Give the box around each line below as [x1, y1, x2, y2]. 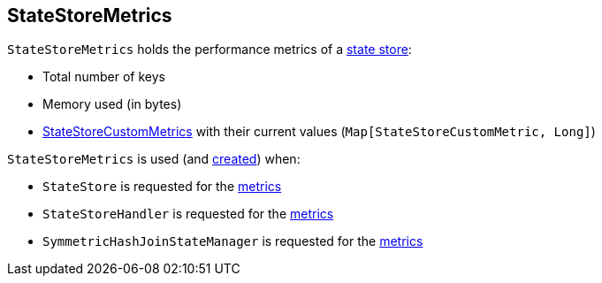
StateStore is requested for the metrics [42, 179, 282, 195]
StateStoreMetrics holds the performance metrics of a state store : [7, 42, 412, 57]
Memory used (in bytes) [42, 96, 182, 112]
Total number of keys [42, 69, 165, 85]
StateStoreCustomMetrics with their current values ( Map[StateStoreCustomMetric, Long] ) [42, 124, 596, 140]
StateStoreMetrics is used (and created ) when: [7, 151, 301, 167]
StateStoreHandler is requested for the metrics [42, 206, 334, 222]
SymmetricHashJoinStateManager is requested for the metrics [42, 233, 423, 249]
